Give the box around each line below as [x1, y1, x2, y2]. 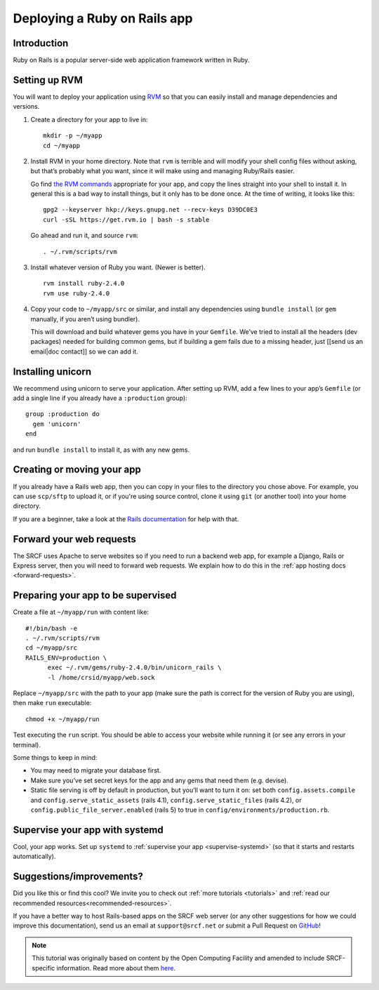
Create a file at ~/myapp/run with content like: [13, 608, 149, 617]
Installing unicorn [13, 366, 91, 377]
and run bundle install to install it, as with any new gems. [13, 446, 189, 454]
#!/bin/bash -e [25, 624, 78, 632]
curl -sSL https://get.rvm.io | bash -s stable [43, 215, 210, 224]
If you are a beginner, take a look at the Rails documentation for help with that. [13, 514, 239, 523]
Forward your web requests [13, 533, 137, 545]
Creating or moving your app [13, 464, 142, 476]
